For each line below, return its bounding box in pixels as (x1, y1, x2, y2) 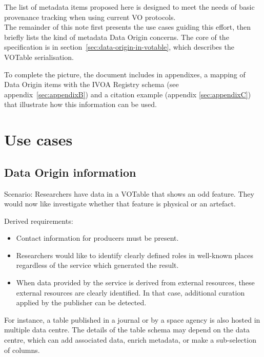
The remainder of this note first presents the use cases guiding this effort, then (4, 22, 251, 32)
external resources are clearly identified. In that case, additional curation (16, 287, 245, 298)
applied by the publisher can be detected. (16, 297, 147, 308)
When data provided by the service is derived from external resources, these (16, 277, 255, 288)
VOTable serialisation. (4, 51, 74, 62)
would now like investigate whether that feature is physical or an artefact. (4, 198, 236, 209)
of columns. (4, 344, 40, 355)
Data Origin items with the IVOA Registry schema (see (4, 79, 179, 90)
